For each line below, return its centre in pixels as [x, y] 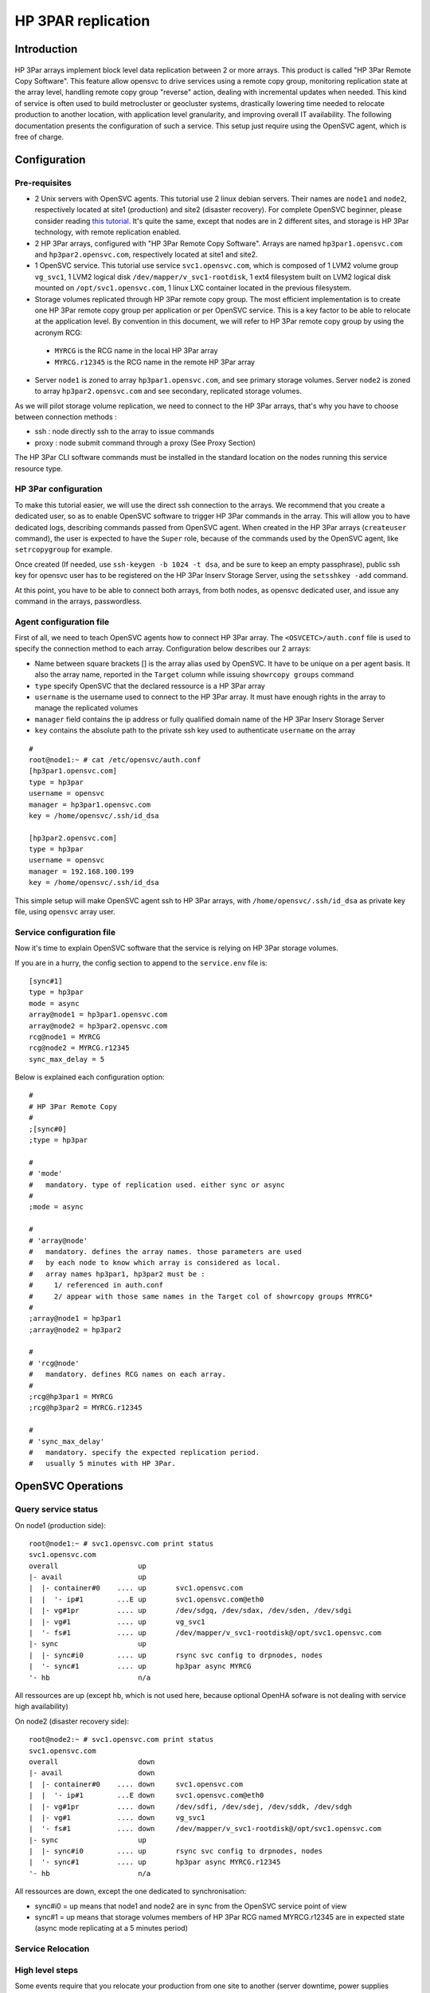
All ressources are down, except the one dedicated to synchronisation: [131, 1891]
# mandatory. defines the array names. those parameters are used [165, 1251]
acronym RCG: [59, 332]
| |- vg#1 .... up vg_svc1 [117, 1622]
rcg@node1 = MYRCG [65, 1037]
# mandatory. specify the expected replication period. [145, 1452]
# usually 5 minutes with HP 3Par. [103, 1464]
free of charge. [39, 136]
